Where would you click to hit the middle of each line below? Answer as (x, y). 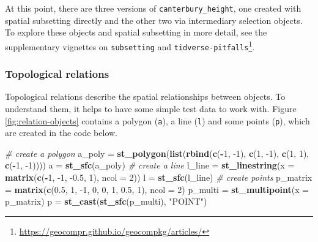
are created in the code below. (61, 133)
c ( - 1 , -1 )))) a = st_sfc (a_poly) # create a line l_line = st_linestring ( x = (150, 165)
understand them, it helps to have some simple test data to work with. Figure (151, 108)
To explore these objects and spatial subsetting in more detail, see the (136, 32)
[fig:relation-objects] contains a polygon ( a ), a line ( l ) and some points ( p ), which (157, 120)
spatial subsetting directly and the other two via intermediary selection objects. (154, 20)
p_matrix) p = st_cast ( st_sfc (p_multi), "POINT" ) (106, 201)
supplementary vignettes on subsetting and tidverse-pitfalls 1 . (130, 45)
